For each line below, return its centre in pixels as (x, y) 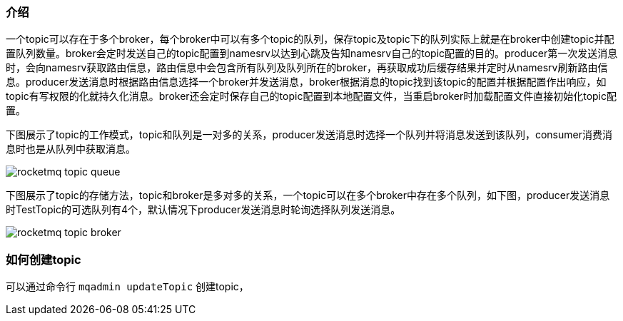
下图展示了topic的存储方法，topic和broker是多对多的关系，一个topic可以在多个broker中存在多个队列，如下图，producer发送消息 (308, 195)
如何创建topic (44, 259)
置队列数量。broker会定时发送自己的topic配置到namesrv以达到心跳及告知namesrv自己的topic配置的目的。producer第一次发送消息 (312, 53)
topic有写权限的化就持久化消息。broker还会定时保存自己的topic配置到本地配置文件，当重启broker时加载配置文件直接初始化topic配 (311, 96)
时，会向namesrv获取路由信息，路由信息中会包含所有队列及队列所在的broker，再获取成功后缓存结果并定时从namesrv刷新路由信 (307, 68)
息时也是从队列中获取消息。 (71, 149)
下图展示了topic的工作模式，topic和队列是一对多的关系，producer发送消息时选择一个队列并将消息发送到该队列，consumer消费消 (309, 135)
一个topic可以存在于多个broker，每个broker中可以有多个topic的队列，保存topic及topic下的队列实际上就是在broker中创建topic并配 (310, 39)
